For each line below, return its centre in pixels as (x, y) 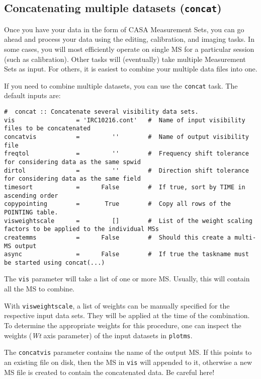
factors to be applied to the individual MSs (81, 229)
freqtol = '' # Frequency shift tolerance (126, 154)
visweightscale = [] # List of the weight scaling (128, 221)
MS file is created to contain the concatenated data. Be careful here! (109, 372)
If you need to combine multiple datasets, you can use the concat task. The (121, 85)
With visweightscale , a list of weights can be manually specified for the (117, 305)
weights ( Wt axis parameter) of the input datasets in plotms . (98, 335)
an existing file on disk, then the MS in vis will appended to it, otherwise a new (128, 362)
